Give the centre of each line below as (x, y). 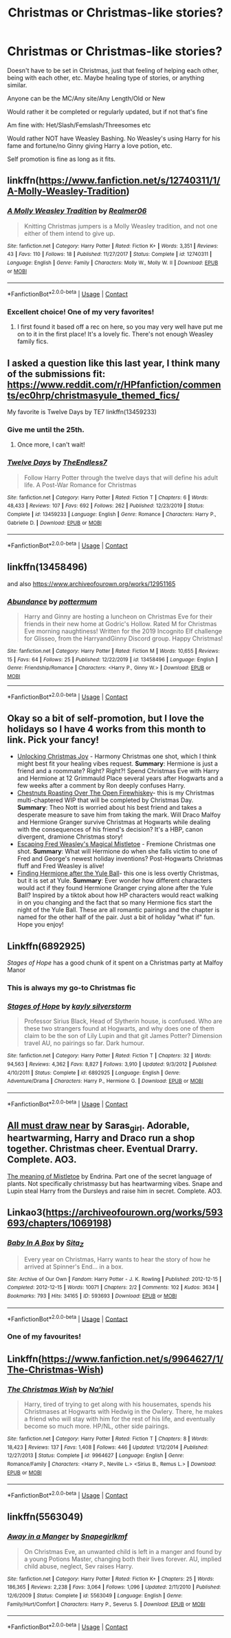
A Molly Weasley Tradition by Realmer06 (77, 211)
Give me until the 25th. (46, 429)
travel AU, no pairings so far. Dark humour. (84, 1043)
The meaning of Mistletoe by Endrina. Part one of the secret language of (110, 1176)
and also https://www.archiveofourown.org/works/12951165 (91, 583)
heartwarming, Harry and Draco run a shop (101, 1138)
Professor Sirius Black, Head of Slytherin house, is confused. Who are (123, 1021)
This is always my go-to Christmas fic (71, 988)
